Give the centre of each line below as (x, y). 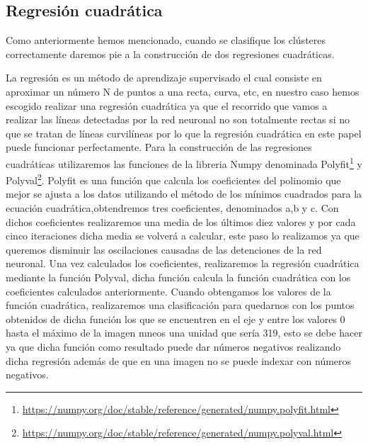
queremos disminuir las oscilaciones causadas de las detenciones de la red (164, 249)
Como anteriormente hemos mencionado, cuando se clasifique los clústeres (166, 40)
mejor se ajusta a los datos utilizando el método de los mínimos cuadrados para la (184, 194)
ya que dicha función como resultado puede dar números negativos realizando (173, 346)
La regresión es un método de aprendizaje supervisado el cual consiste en (164, 78)
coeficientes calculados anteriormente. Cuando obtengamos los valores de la (168, 291)
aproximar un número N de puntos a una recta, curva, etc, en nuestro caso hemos (183, 91)
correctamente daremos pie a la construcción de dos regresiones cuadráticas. (170, 53)
